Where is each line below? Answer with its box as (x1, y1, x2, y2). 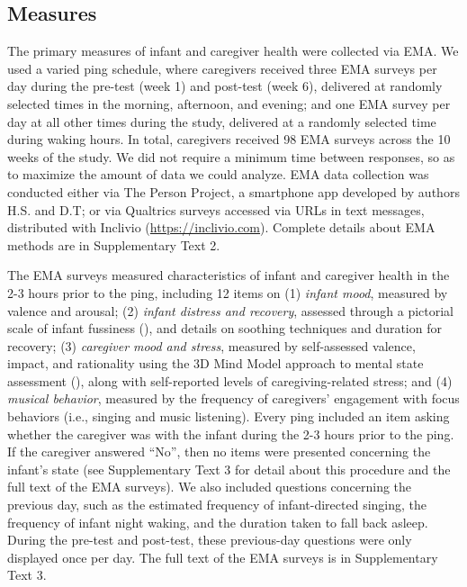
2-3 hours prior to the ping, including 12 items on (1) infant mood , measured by (7, 283, 448, 302)
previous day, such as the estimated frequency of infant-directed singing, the (7, 495, 427, 514)
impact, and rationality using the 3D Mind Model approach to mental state (7, 354, 424, 373)
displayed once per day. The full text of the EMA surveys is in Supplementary (7, 547, 438, 566)
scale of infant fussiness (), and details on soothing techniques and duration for (7, 319, 442, 338)
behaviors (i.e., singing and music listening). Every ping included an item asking (7, 407, 450, 426)
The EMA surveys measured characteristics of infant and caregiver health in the (7, 266, 450, 284)
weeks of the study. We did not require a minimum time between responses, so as (7, 147, 455, 166)
